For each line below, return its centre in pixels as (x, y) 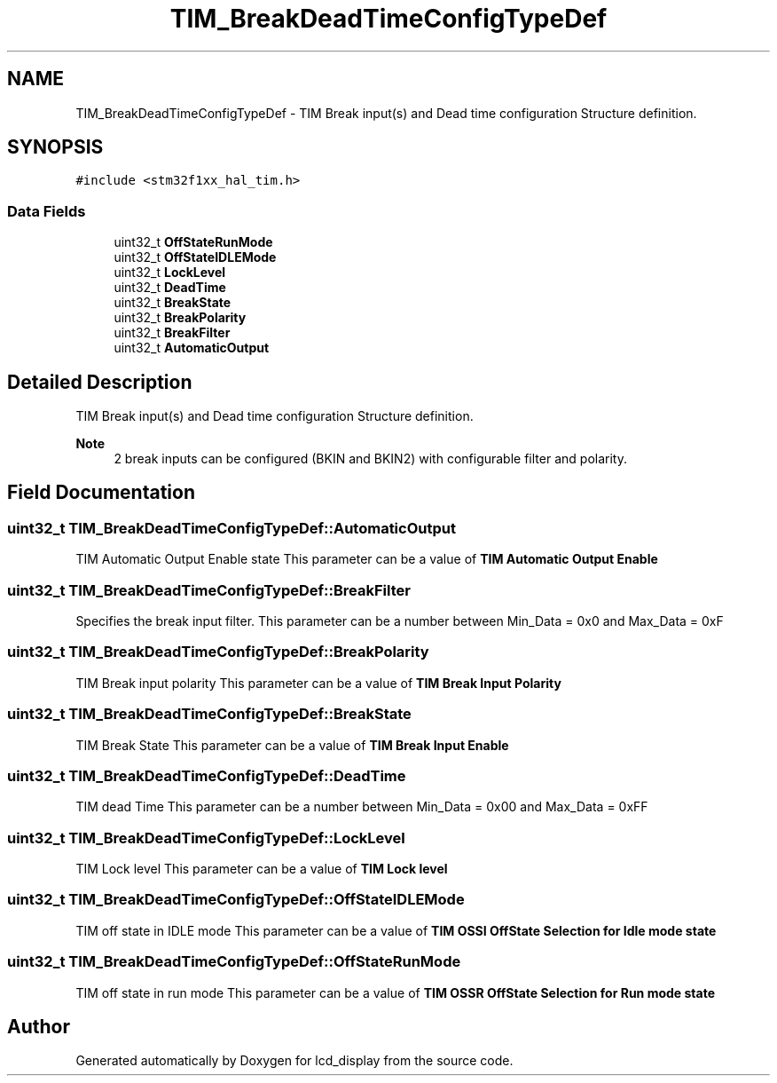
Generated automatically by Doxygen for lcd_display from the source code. (294, 1061)
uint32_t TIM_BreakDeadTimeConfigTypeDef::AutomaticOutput (232, 528)
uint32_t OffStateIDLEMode (195, 257)
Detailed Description (100, 382)
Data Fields (47, 211)
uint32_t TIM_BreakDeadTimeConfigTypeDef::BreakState (209, 714)
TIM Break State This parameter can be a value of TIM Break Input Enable (292, 745)
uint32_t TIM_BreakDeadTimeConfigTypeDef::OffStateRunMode (234, 962)
